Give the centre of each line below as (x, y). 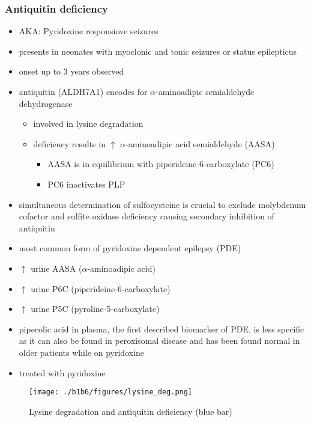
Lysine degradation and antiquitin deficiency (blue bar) (131, 411)
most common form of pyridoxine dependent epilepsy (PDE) (130, 248)
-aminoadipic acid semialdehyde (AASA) (200, 143)
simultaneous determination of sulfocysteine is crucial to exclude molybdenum (162, 204)
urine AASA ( (56, 268)
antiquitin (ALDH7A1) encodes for (83, 91)
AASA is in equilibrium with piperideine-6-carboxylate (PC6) (161, 164)
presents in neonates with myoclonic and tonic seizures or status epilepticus (158, 51)
